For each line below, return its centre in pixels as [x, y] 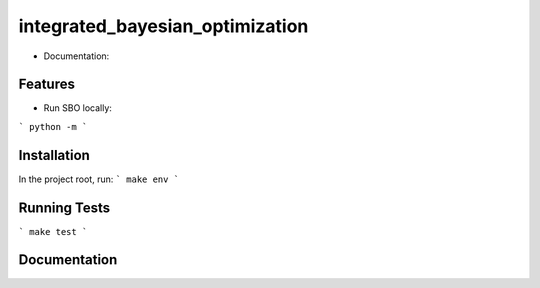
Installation [54, 155]
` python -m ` [53, 126]
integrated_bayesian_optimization [163, 26]
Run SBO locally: [77, 108]
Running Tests [64, 207]
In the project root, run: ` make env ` [99, 179]
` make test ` [53, 231]
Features [46, 84]
